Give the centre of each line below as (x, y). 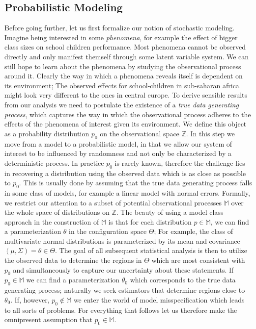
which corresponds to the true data (183, 280)
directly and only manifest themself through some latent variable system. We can (127, 56)
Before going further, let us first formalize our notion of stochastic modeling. (120, 28)
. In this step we (210, 133)
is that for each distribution (150, 221)
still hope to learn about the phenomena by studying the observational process (123, 66)
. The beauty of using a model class (170, 212)
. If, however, (30, 299)
